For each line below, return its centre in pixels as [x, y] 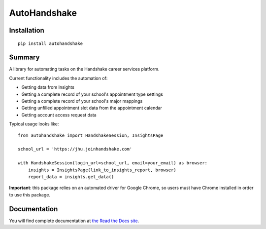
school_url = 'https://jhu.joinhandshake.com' [75, 149]
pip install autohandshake [50, 43]
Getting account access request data [59, 115]
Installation [27, 30]
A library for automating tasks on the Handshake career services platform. [84, 69]
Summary [24, 57]
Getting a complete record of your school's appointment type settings [92, 94]
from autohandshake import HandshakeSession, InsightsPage [91, 135]
